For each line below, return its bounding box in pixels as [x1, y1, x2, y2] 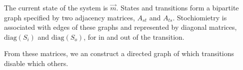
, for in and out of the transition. [83, 31, 184, 42]
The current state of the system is [4, 2, 108, 12]
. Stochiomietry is [172, 12, 227, 22]
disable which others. [4, 58, 68, 68]
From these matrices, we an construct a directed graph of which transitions [4, 48, 234, 59]
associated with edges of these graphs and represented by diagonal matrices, [4, 22, 237, 32]
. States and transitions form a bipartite [116, 2, 239, 12]
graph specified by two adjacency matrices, [4, 12, 135, 22]
